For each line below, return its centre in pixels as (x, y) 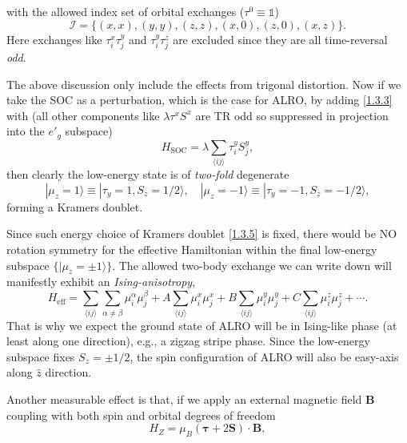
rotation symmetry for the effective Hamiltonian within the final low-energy (192, 249)
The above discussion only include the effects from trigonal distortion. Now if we (204, 84)
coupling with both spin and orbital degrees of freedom (141, 415)
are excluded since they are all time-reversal (280, 39)
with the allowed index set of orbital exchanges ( (126, 11)
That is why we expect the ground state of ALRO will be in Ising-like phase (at (202, 325)
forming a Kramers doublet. (75, 206)
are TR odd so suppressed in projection (292, 115)
